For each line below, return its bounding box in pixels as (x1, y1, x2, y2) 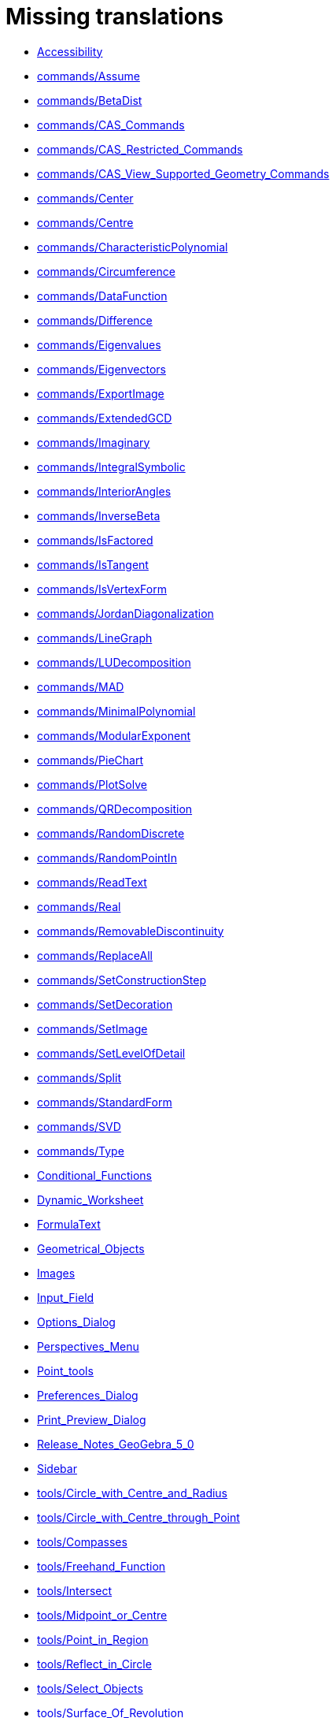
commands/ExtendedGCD (37, 411, 172, 425)
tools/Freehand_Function (37, 1559, 166, 1573)
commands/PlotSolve (37, 777, 147, 791)
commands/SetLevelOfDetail (37, 1046, 186, 1060)
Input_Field (37, 1290, 94, 1304)
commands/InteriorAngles (37, 484, 172, 498)
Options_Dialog (37, 1315, 116, 1329)
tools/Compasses (37, 1534, 127, 1549)
